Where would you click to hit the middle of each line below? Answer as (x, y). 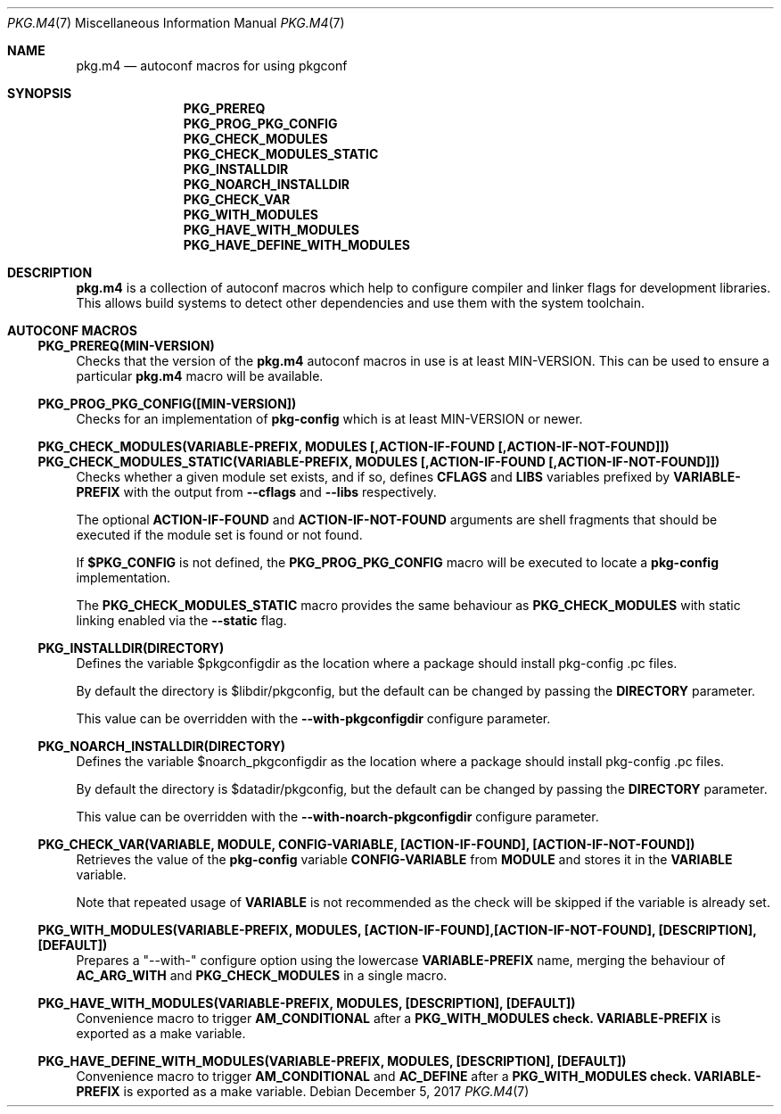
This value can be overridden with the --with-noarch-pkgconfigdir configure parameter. (337, 817)
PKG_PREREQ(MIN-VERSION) (126, 346)
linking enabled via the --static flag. (181, 620)
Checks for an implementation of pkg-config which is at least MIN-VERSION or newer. (329, 419)
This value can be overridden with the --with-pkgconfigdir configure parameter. (313, 718)
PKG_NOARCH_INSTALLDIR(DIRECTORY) (161, 746)
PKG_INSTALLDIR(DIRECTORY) (131, 648)
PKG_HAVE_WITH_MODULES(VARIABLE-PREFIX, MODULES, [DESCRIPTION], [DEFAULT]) (307, 1003)
